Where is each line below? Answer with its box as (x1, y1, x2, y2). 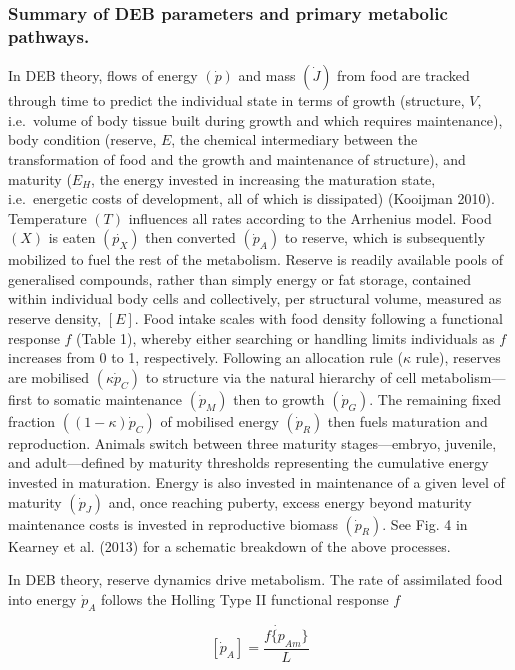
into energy (8, 588, 77, 609)
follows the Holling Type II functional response (101, 588, 389, 609)
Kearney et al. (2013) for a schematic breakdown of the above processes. (8, 535, 451, 556)
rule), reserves (415, 347, 501, 368)
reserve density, (8, 308, 102, 329)
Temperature (8, 207, 87, 228)
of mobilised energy (160, 410, 279, 431)
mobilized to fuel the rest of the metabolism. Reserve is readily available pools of (8, 249, 503, 270)
